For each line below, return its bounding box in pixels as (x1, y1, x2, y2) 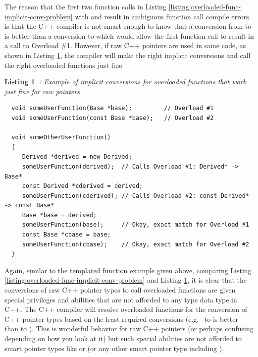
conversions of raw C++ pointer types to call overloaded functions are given (4, 285, 236, 295)
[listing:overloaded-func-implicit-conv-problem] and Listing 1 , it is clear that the (4, 275, 247, 285)
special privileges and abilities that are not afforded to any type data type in (4, 294, 237, 304)
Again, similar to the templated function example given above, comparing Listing (4, 265, 252, 275)
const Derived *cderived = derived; (22, 182, 143, 190)
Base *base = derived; (22, 211, 97, 219)
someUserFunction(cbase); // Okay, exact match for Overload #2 (22, 240, 249, 248)
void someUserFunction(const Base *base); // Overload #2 (11, 114, 214, 121)
